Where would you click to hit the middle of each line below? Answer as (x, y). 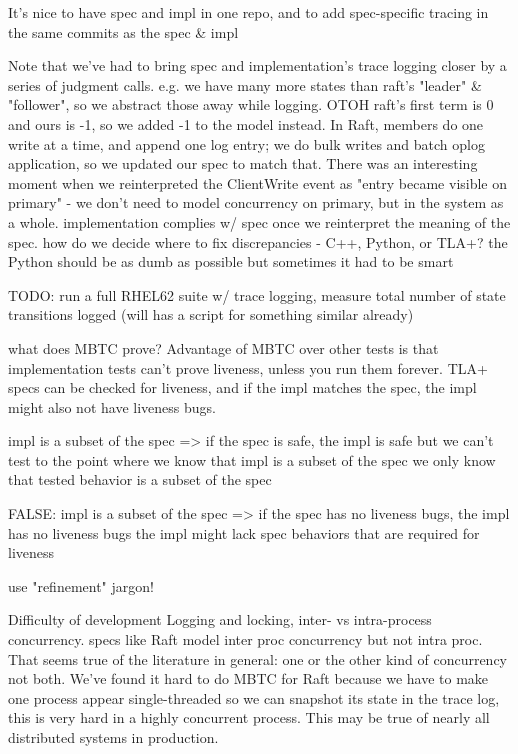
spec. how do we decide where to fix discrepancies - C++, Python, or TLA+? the (258, 241)
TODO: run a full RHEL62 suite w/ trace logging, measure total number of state (257, 294)
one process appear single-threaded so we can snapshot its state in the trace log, (254, 697)
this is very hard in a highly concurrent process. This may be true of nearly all (249, 717)
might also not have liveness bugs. (112, 406)
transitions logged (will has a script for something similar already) (211, 314)
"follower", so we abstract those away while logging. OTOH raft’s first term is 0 (251, 104)
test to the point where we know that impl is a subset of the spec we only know (252, 459)
